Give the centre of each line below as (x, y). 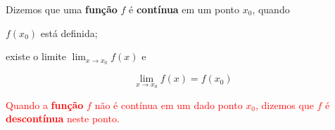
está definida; (69, 32)
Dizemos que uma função (62, 9)
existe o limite (36, 56)
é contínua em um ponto (184, 9)
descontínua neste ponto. (63, 118)
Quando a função (45, 104)
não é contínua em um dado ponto (169, 104)
